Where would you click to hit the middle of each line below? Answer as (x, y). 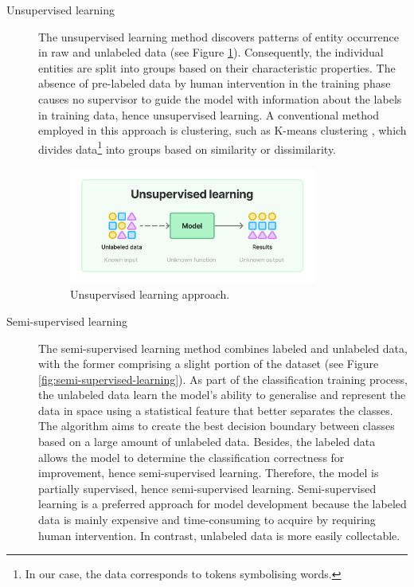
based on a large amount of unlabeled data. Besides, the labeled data (207, 442)
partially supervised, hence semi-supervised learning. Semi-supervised (207, 488)
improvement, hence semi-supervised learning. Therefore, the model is (209, 473)
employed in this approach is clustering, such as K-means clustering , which (223, 130)
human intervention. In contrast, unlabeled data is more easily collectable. (219, 535)
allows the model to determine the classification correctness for (191, 457)
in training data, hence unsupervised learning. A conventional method (209, 114)
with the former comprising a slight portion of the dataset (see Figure (209, 364)
